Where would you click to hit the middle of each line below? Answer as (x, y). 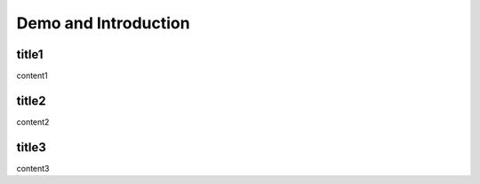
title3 (31, 147)
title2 (31, 100)
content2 (33, 122)
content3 (33, 168)
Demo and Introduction (103, 23)
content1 (32, 76)
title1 (30, 54)
